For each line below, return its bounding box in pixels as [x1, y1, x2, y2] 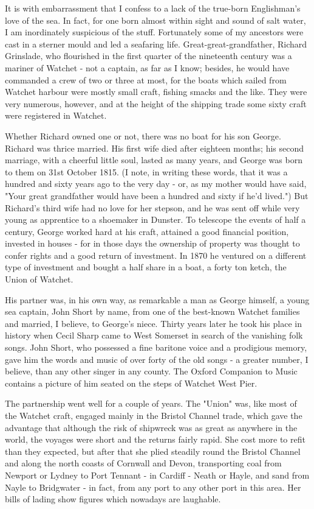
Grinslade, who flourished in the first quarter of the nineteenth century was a [5, 49, 292, 62]
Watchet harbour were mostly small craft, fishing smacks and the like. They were [5, 85, 307, 98]
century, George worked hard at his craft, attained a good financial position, [5, 225, 289, 237]
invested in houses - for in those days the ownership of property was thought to [5, 237, 300, 250]
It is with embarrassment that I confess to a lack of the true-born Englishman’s [5, 2, 301, 14]
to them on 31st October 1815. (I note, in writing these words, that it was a [5, 165, 288, 178]
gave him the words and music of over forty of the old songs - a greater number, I [5, 353, 309, 365]
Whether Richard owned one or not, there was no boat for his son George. [5, 129, 281, 142]
